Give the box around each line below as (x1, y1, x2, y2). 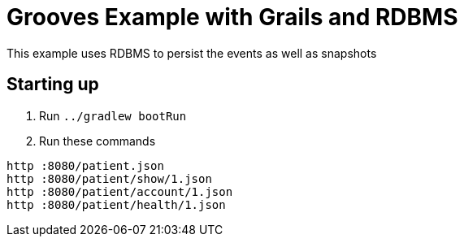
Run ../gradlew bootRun (39, 108, 187, 123)
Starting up (7, 74, 99, 95)
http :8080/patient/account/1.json (7, 184, 233, 198)
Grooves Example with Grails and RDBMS (7, 3, 458, 31)
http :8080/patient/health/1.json (7, 197, 226, 211)
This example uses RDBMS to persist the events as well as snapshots (7, 46, 377, 60)
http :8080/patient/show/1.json (7, 171, 212, 185)
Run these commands (39, 133, 156, 148)
